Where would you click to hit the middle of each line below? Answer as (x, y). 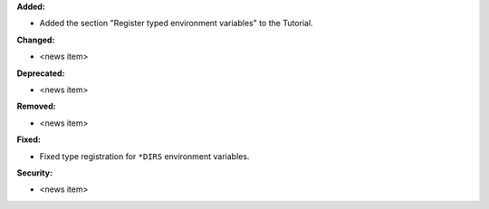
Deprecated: (41, 73)
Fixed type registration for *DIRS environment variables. (144, 156)
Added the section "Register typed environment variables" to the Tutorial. (176, 24)
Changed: (36, 40)
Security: (35, 173)
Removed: (36, 106)
